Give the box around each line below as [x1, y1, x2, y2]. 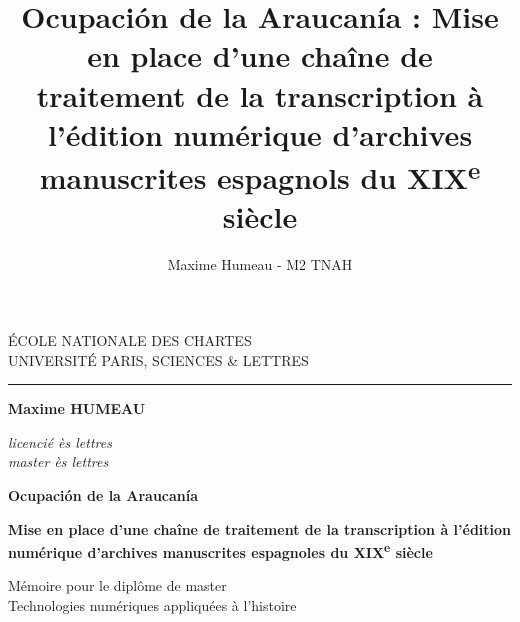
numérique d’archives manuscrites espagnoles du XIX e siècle [8, 539, 433, 562]
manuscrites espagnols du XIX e [39, 152, 481, 198]
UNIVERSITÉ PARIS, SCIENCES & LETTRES [8, 349, 309, 370]
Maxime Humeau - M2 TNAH [167, 254, 353, 275]
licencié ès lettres [8, 431, 112, 452]
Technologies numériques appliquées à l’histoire [8, 594, 297, 615]
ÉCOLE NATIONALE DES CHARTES [8, 329, 252, 350]
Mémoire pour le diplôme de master [8, 575, 227, 596]
